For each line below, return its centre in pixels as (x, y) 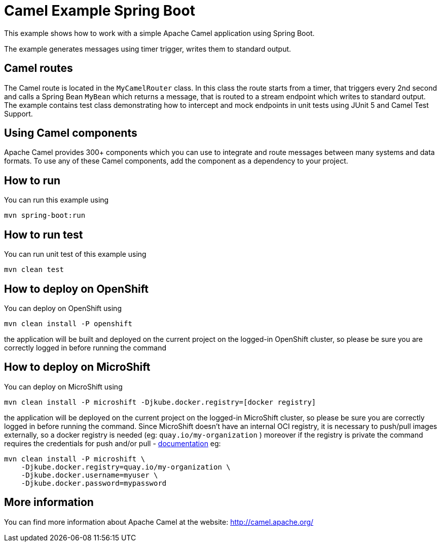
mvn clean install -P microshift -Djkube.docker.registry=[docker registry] (160, 402)
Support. (19, 113)
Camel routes (39, 68)
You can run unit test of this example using (75, 254)
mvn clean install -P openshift (68, 323)
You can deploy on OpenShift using (63, 308)
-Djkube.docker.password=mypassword (94, 483)
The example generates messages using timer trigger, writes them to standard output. (148, 49)
